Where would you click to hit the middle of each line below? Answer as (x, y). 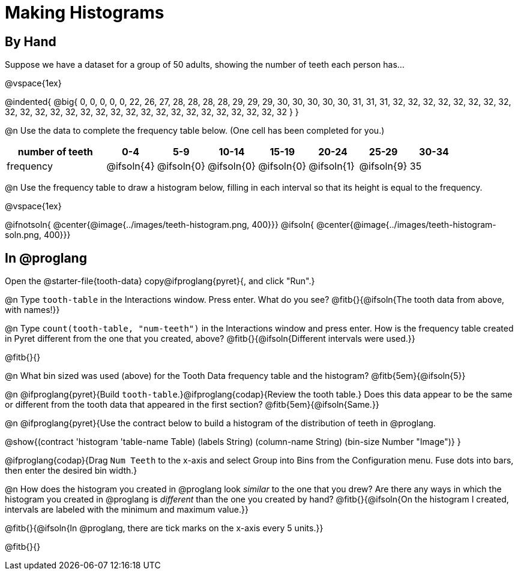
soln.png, (23, 235)
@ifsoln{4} (131, 166)
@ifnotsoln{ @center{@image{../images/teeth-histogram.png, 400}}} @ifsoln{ (160, 225)
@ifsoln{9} (383, 166)
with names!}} (32, 310)
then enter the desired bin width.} (71, 471)
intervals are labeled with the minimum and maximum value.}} (127, 510)
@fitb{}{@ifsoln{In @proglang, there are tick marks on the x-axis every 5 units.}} (164, 528)
